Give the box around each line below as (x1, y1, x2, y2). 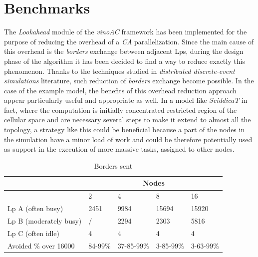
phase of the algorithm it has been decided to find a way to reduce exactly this (4, 55, 245, 66)
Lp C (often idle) (7, 228, 60, 238)
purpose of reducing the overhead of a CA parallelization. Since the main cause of (4, 36, 254, 46)
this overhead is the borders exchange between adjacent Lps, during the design (4, 46, 244, 56)
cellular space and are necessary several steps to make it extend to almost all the (4, 114, 251, 125)
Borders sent (94, 160, 133, 171)
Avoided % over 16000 (7, 240, 75, 251)
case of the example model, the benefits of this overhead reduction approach (4, 85, 237, 95)
